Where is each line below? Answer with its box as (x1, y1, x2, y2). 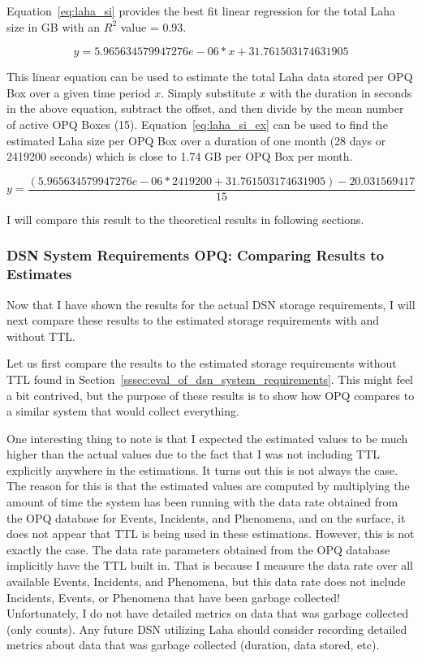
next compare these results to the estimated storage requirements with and (6, 312, 380, 329)
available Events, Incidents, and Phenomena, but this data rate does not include (6, 573, 406, 590)
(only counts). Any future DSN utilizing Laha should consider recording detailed (6, 620, 407, 637)
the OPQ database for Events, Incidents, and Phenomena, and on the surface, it (6, 509, 406, 526)
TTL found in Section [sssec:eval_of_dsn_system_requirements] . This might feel (6, 370, 413, 387)
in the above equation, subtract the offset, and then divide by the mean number (6, 100, 404, 117)
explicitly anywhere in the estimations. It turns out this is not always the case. (6, 461, 398, 478)
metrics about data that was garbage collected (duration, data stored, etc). (6, 636, 380, 653)
